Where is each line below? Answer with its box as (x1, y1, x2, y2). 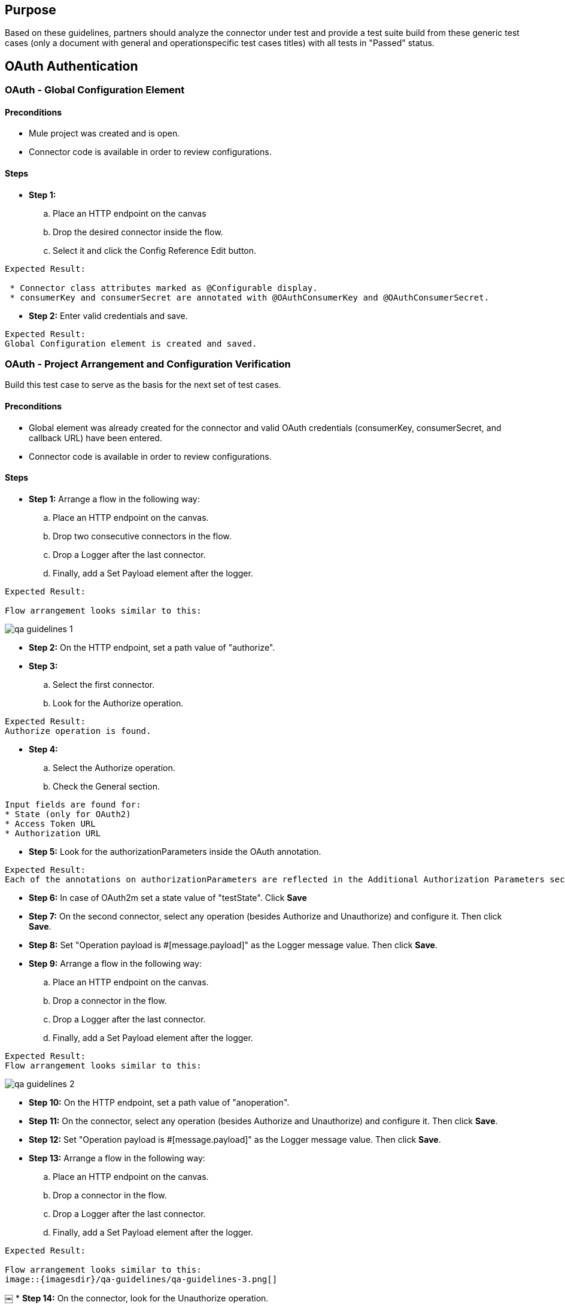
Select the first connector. (53, 679, 155, 690)
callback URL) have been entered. (29, 432, 162, 443)
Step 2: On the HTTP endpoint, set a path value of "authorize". (29, 642, 275, 652)
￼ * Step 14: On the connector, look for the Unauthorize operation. (5, 1292, 269, 1303)
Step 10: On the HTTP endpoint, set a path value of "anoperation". (29, 1097, 290, 1107)
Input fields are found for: (5, 799, 141, 809)
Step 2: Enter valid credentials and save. (29, 310, 188, 321)
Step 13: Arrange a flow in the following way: (29, 1152, 205, 1163)
